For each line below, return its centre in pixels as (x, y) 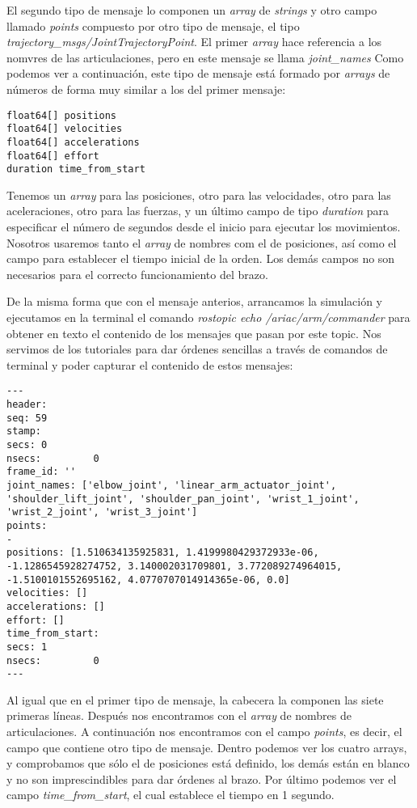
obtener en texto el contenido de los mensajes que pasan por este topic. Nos (194, 333)
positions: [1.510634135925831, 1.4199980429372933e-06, (163, 553)
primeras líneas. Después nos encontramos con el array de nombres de (179, 715)
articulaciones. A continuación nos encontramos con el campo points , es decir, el (204, 731)
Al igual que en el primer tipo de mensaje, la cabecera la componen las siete (195, 699)
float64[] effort (53, 156)
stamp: (24, 431)
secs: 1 (27, 647)
